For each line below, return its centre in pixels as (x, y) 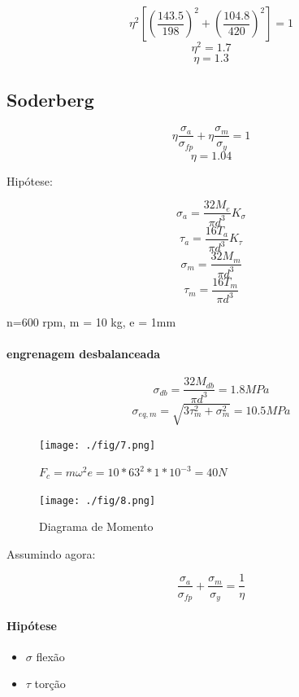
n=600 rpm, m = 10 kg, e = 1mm (91, 322)
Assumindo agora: (51, 553)
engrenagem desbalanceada (84, 354)
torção (50, 684)
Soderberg (50, 100)
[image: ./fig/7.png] (97, 446)
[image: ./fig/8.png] (97, 500)
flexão (50, 656)
